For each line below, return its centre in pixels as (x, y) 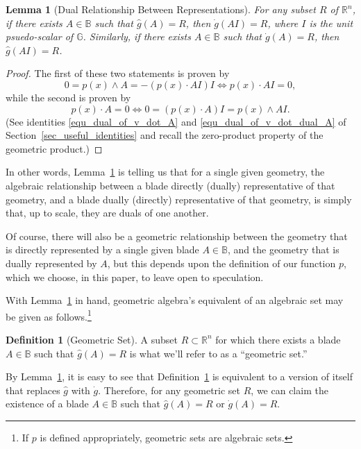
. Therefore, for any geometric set (169, 390)
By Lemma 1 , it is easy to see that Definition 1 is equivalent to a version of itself (179, 376)
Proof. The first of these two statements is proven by (118, 73)
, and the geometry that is (284, 249)
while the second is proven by (68, 97)
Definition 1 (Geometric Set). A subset (92, 339)
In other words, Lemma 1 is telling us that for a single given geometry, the (165, 172)
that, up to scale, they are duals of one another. (107, 213)
